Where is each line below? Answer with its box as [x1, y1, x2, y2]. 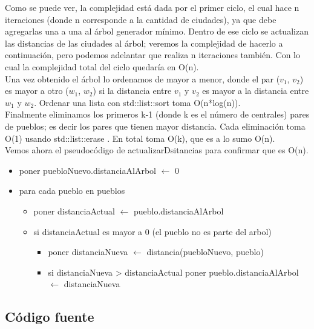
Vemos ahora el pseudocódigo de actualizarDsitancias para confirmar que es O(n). [5, 144, 309, 156]
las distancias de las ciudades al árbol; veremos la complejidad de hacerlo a [5, 36, 283, 49]
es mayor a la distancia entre [202, 84, 309, 97]
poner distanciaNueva [48, 245, 128, 258]
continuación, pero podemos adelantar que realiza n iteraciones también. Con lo [5, 48, 300, 61]
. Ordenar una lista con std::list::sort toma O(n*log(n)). [34, 96, 241, 108]
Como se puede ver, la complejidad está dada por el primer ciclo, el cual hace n [5, 1, 299, 13]
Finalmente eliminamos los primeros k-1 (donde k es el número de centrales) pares [5, 108, 310, 121]
